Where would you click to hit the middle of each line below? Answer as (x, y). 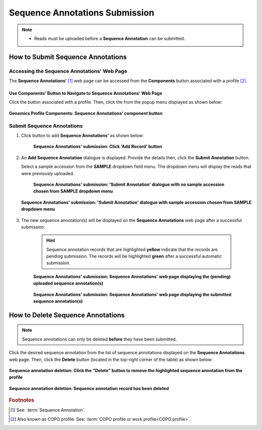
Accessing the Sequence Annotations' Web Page (68, 71)
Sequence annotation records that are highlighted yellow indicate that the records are (132, 249)
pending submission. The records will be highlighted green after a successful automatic (134, 256)
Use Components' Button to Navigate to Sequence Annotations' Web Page (86, 93)
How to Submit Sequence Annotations (68, 57)
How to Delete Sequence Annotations (67, 315)
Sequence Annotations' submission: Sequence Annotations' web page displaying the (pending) (132, 276)
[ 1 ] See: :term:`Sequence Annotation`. (48, 410)
